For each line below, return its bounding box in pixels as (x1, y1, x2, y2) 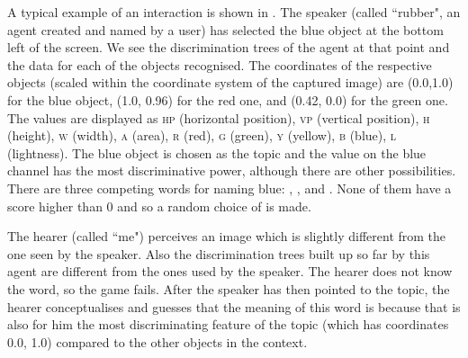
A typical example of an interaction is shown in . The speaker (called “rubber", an (7, 3, 461, 21)
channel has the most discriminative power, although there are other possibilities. (7, 161, 456, 180)
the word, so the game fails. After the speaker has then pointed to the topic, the (7, 279, 450, 298)
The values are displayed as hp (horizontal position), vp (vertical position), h (7, 108, 430, 127)
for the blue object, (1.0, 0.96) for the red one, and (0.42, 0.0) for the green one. (7, 90, 448, 109)
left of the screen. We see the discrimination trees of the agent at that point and (7, 38, 450, 57)
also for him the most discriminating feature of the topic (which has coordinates (7, 315, 449, 334)
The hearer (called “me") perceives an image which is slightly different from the (7, 227, 446, 246)
